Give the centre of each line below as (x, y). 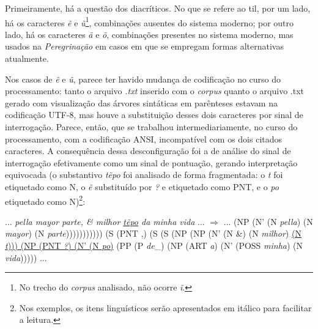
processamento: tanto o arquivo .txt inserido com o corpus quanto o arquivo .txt (155, 91)
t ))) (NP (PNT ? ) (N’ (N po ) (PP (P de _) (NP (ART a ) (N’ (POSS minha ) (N (154, 245)
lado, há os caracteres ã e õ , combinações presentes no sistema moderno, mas (149, 34)
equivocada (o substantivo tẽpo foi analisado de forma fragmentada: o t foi (144, 175)
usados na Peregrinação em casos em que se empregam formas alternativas (144, 46)
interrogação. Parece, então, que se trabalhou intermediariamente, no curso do (151, 127)
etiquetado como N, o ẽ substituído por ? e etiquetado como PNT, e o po (142, 186)
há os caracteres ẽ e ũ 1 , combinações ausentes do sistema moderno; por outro (149, 21)
